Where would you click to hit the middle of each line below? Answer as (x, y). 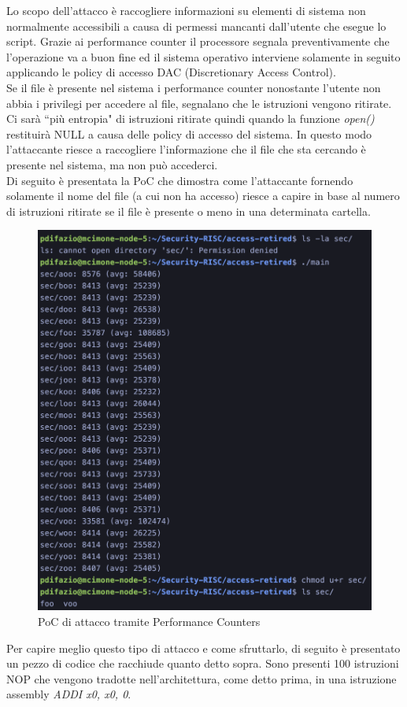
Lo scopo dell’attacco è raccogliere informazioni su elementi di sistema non (186, 10)
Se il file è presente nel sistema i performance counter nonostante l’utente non (194, 87)
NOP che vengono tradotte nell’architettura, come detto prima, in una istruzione (202, 678)
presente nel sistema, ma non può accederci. (112, 164)
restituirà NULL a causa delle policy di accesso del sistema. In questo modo (189, 133)
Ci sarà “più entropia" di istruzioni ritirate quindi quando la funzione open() (191, 118)
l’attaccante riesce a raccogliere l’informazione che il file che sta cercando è (186, 149)
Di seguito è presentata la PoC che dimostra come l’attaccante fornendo (180, 180)
